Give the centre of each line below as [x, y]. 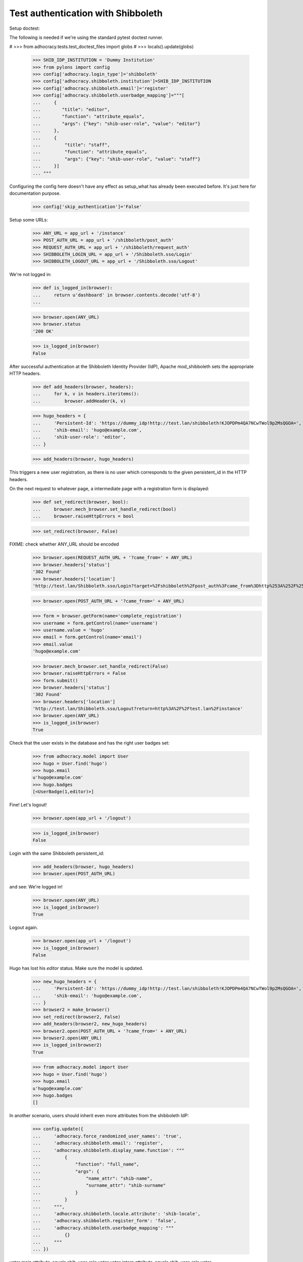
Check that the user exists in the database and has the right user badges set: [89, 743]
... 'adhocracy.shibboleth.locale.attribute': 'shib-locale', [116, 1214]
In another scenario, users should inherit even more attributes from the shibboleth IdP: [99, 1116]
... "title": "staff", [71, 145]
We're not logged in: [30, 275]
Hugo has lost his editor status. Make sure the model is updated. [76, 968]
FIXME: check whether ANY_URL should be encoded [64, 544]
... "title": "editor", [71, 110]
